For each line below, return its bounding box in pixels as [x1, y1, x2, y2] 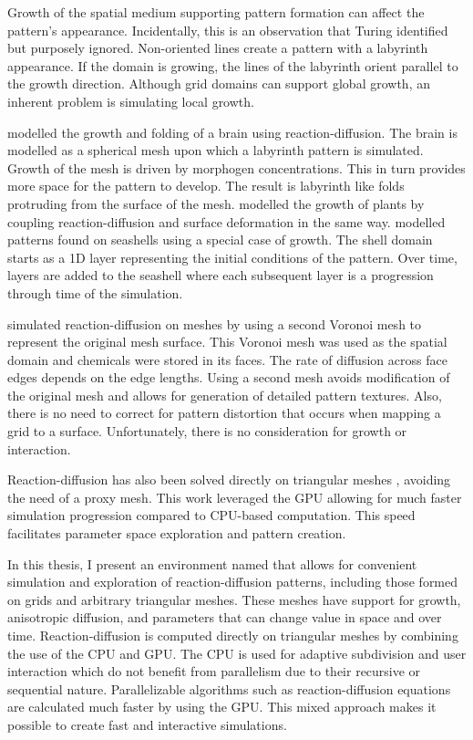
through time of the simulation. [7, 283, 183, 302]
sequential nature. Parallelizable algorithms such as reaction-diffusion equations [7, 679, 451, 698]
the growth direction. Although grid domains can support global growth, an [7, 74, 430, 93]
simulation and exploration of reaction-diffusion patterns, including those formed [7, 572, 458, 591]
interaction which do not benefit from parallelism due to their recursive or [7, 662, 421, 681]
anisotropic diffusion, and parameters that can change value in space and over [7, 608, 442, 627]
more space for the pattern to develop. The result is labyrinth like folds [7, 176, 405, 195]
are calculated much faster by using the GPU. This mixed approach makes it [7, 697, 437, 716]
